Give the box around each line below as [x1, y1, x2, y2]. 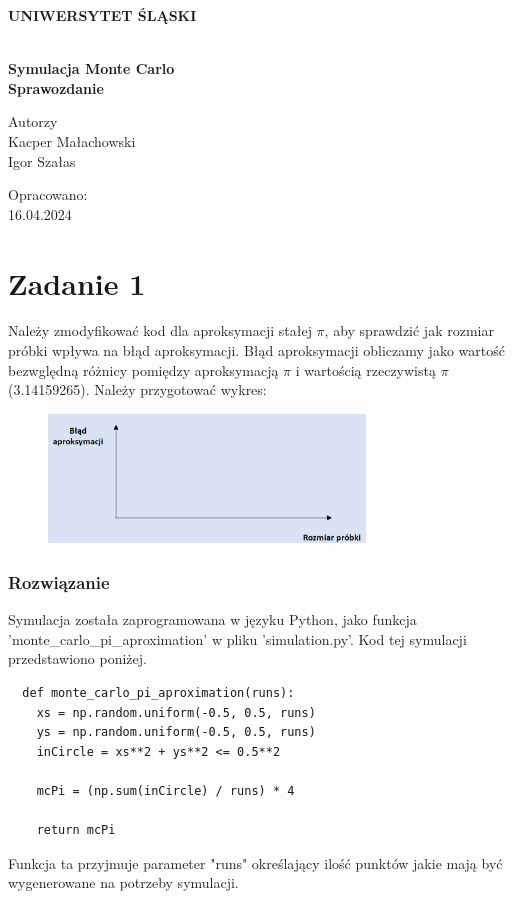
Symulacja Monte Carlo [8, 58, 175, 79]
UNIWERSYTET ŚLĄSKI [8, 5, 197, 25]
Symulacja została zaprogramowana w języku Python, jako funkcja [8, 609, 417, 630]
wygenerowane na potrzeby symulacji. [8, 872, 239, 893]
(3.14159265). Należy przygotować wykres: [8, 379, 267, 400]
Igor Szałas [8, 150, 76, 171]
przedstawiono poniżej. [8, 648, 147, 669]
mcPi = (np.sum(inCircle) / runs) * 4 [36, 783, 295, 798]
